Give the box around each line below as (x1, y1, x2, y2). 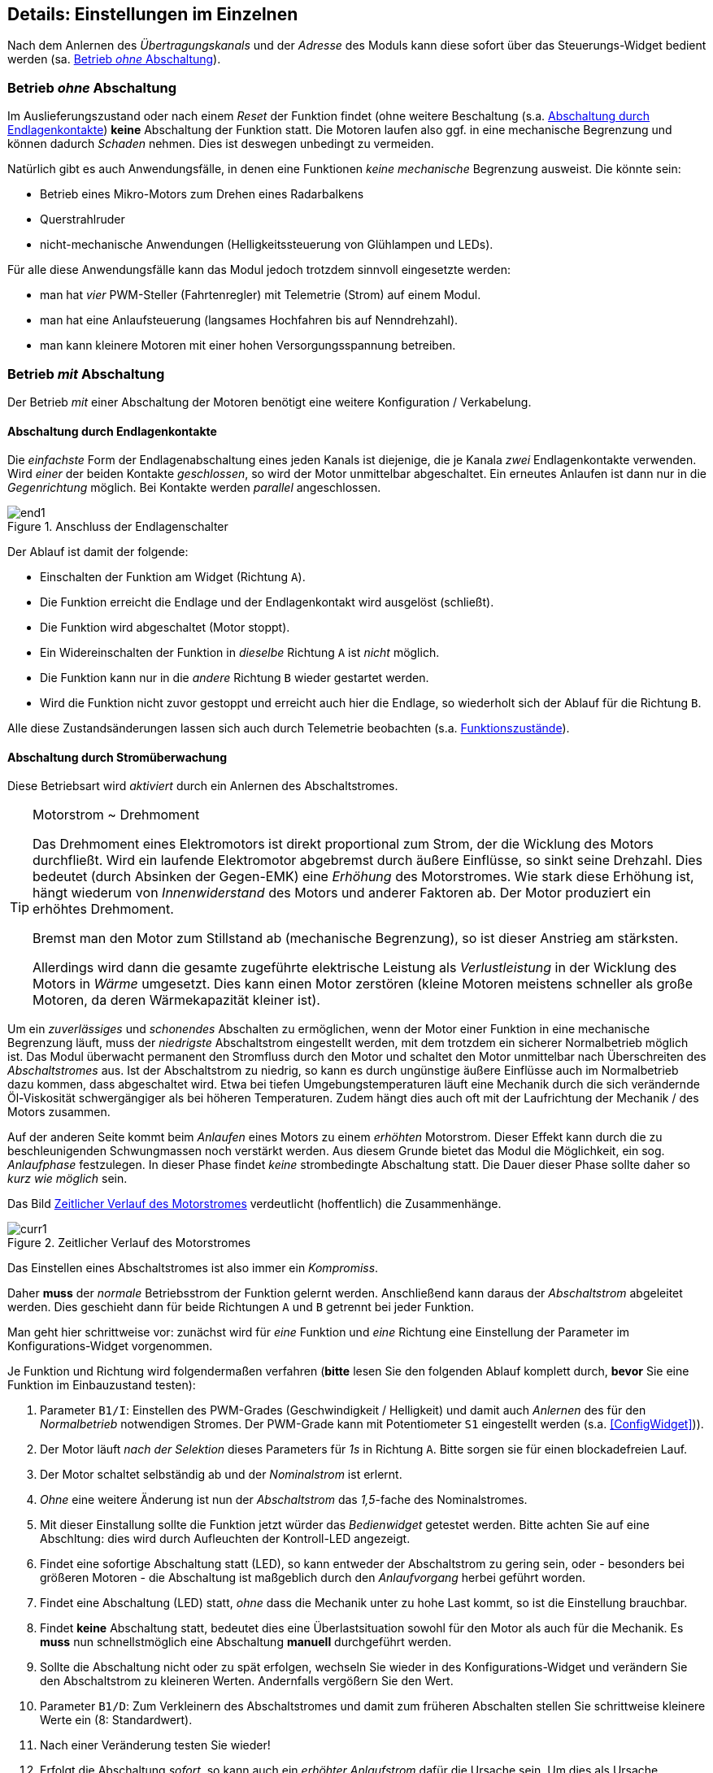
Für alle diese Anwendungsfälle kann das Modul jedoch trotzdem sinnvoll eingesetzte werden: (7, 263, 511, 277)
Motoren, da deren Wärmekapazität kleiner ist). (33, 992, 320, 1009)
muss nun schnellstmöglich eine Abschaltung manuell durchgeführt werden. (40, 1635, 452, 1649)
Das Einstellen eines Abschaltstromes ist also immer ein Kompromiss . (7, 1261, 379, 1275)
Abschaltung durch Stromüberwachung (7, 750, 228, 764)
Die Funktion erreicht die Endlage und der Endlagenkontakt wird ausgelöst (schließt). (40, 595, 494, 610)
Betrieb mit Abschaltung (7, 365, 165, 382)
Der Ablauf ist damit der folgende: (7, 545, 189, 559)
